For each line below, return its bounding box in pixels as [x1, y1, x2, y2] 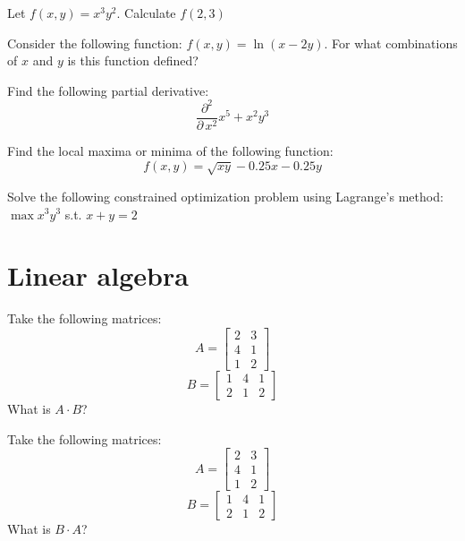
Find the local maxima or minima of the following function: [7, 141, 334, 159]
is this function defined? [67, 51, 199, 70]
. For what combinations [324, 33, 458, 52]
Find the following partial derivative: [7, 81, 209, 99]
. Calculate [116, 4, 176, 21]
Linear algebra [7, 257, 189, 294]
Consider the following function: [7, 33, 182, 52]
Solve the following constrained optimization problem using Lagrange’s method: [7, 186, 444, 205]
